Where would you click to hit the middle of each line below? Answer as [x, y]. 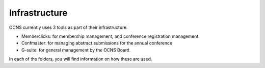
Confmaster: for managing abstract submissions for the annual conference [97, 43]
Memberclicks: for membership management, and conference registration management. [110, 36]
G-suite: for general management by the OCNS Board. [76, 50]
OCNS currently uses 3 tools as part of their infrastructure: [68, 27]
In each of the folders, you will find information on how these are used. [80, 59]
